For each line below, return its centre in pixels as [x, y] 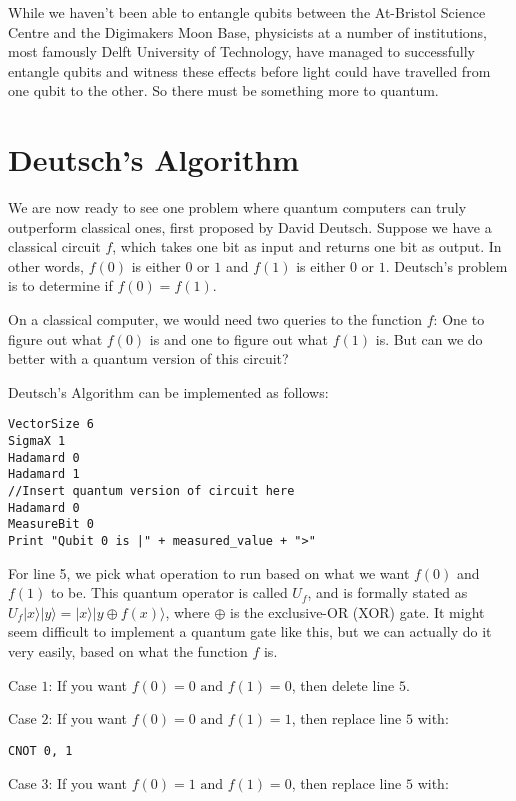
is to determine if [60, 285]
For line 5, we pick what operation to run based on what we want [209, 572]
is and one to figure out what [239, 338]
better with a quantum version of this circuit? [148, 358]
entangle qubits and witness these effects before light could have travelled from [249, 70]
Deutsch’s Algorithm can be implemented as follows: [168, 391]
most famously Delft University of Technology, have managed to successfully [241, 51]
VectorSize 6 [51, 424]
